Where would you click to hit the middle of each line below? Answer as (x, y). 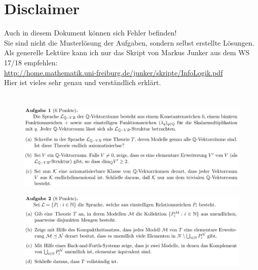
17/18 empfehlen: (31, 62)
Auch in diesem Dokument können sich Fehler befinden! (90, 33)
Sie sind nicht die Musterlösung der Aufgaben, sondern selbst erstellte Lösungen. (129, 42)
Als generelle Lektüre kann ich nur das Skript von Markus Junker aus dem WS (127, 52)
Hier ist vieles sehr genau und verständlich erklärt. (83, 82)
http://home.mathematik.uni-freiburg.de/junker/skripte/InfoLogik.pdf (114, 72)
